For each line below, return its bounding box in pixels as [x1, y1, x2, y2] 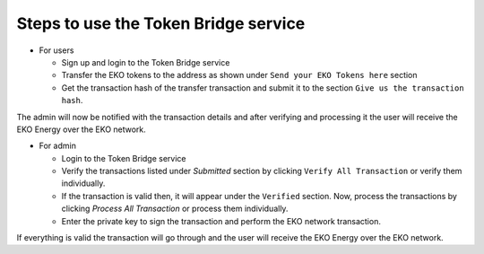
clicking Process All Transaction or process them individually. [61, 203, 289, 215]
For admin [39, 140, 76, 152]
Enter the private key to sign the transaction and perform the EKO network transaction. [61, 215, 381, 226]
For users [39, 45, 74, 56]
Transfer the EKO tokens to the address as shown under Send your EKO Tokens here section [61, 70, 418, 81]
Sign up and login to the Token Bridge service [61, 57, 230, 67]
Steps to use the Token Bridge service [16, 13, 306, 33]
